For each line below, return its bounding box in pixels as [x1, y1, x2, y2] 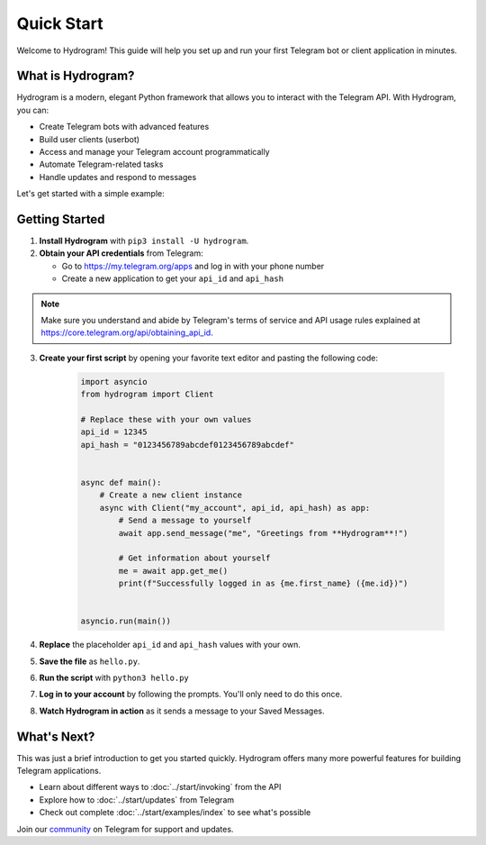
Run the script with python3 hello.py [39, 672, 189, 683]
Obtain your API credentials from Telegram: [39, 248, 203, 259]
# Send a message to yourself [118, 515, 252, 526]
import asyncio [80, 377, 148, 386]
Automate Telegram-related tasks [39, 159, 164, 170]
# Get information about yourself [118, 553, 271, 563]
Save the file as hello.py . [39, 656, 140, 667]
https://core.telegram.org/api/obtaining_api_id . [40, 327, 213, 338]
